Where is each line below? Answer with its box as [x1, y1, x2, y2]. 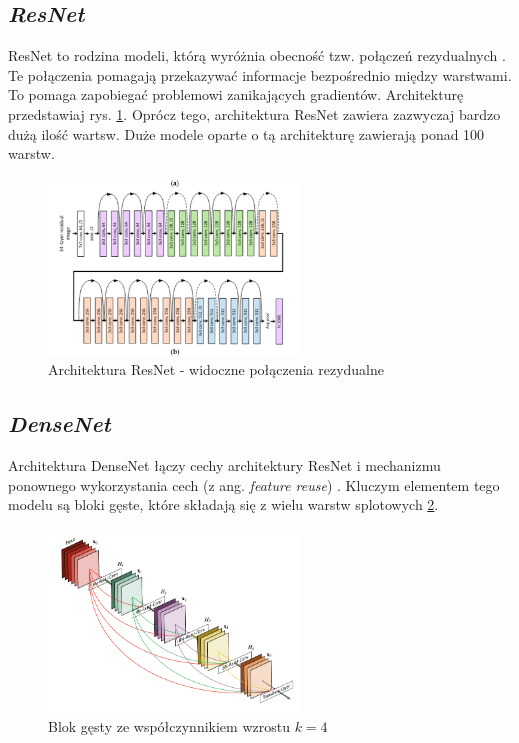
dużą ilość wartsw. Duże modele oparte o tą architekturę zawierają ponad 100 [8, 123, 485, 144]
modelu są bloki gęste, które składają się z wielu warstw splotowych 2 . [8, 494, 439, 515]
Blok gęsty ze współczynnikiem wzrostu [48, 715, 290, 736]
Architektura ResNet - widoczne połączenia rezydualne [48, 359, 385, 380]
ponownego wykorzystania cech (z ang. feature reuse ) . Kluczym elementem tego [8, 474, 500, 495]
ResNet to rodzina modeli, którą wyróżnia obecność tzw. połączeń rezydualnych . [8, 45, 506, 66]
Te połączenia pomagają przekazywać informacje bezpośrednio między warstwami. [8, 64, 512, 85]
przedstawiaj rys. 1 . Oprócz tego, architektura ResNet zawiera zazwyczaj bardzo [8, 103, 501, 124]
